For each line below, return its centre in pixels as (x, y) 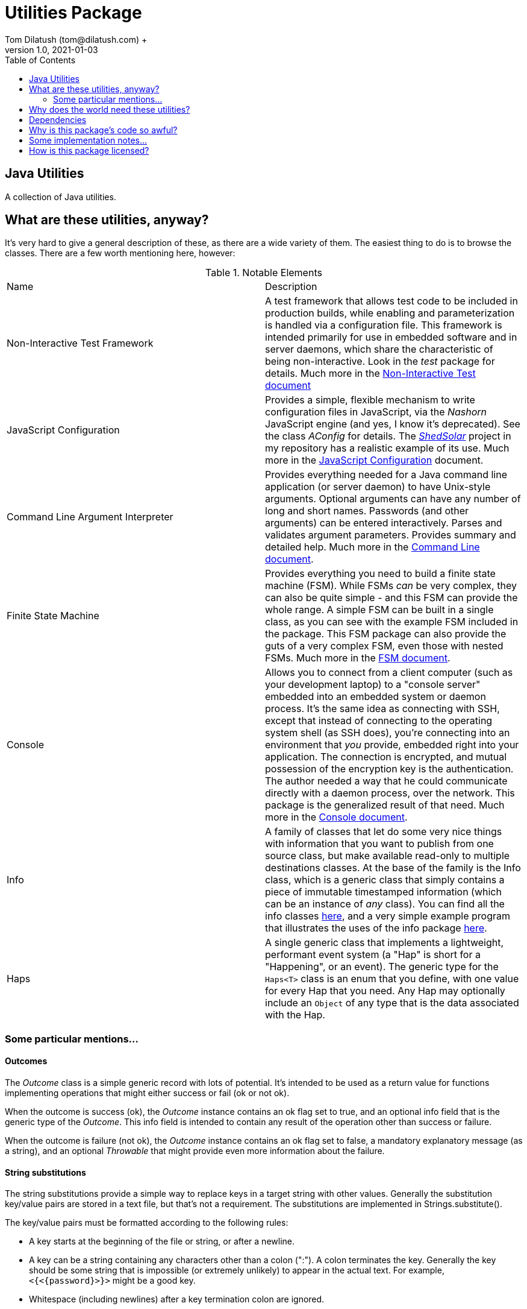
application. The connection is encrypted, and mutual (386, 757)
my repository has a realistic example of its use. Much (387, 448)
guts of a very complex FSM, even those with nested (384, 646)
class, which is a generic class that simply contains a (385, 880)
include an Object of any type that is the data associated (392, 1003)
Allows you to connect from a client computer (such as (389, 673)
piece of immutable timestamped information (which (383, 892)
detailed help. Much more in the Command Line (373, 547)
